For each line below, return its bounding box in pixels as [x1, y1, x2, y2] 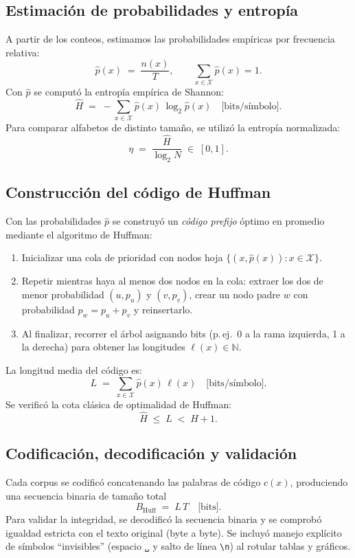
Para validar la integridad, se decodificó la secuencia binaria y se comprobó [5, 512, 322, 526]
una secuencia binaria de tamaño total [5, 488, 167, 502]
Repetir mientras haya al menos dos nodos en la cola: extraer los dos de [21, 274, 323, 288]
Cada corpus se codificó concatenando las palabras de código [5, 474, 261, 489]
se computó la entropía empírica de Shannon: [34, 85, 224, 99]
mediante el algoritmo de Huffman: [5, 227, 152, 241]
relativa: [5, 45, 40, 59]
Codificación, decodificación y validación [5, 443, 297, 464]
